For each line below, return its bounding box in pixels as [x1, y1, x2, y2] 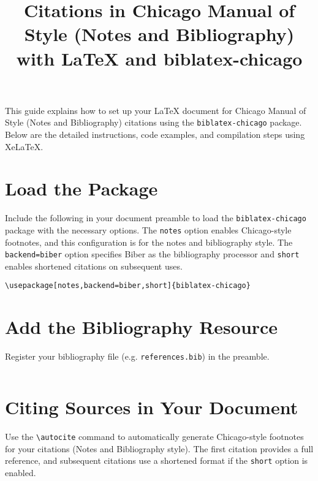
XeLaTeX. [5, 140, 44, 153]
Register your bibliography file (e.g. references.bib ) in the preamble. [5, 350, 270, 363]
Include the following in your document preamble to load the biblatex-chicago [5, 211, 306, 224]
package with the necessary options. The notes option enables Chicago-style [5, 223, 292, 236]
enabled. [5, 466, 36, 479]
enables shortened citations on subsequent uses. [5, 259, 183, 272]
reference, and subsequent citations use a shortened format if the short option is [5, 454, 308, 467]
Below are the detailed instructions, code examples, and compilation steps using [5, 128, 305, 140]
